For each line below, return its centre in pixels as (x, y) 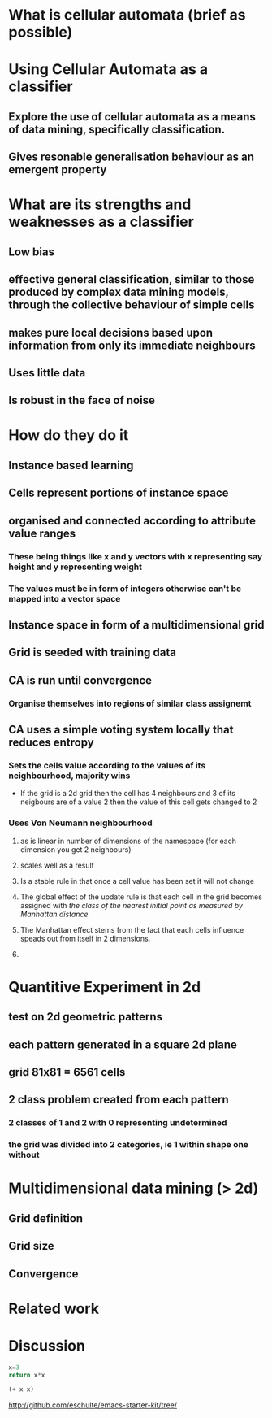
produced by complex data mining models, (119, 292)
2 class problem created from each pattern (119, 1100)
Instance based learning (71, 465)
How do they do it (69, 435)
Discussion (47, 1345)
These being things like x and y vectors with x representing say (135, 556)
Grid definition (46, 1218)
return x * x (27, 1375)
